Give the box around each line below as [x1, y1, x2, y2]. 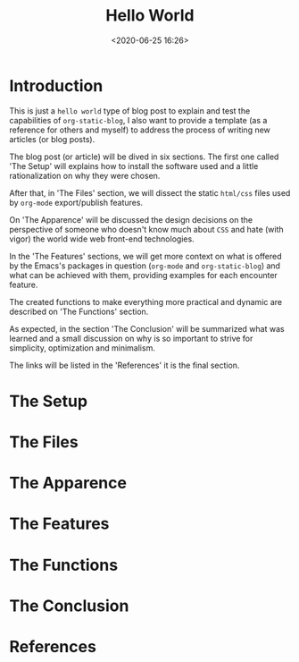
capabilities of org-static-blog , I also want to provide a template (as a [9, 115, 268, 125]
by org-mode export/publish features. [9, 197, 144, 208]
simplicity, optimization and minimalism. [9, 342, 156, 353]
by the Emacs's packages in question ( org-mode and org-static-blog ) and [9, 260, 281, 271]
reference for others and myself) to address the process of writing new [9, 124, 270, 135]
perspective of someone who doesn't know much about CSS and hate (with [9, 224, 284, 234]
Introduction [9, 75, 104, 96]
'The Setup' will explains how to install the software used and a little [9, 160, 259, 171]
